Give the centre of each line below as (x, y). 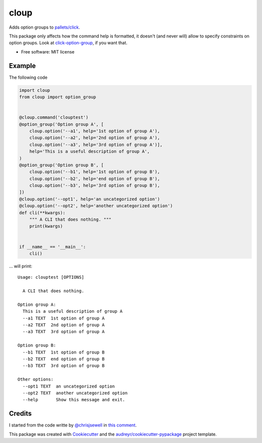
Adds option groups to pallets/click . (44, 27)
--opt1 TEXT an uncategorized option (69, 386)
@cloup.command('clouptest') (54, 117)
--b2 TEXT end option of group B (64, 359)
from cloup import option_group (58, 97)
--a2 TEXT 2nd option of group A (64, 325)
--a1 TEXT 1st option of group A (64, 318)
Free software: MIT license (48, 52)
